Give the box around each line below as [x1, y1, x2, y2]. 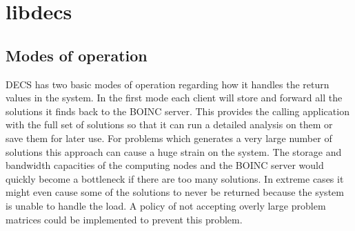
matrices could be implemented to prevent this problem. [6, 212, 243, 226]
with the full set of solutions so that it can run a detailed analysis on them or [6, 117, 333, 132]
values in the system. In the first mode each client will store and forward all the [6, 90, 343, 105]
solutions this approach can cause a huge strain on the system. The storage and [6, 144, 342, 159]
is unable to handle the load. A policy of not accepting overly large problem [6, 198, 326, 212]
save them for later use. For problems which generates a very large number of [6, 130, 332, 145]
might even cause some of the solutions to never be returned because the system [6, 185, 344, 199]
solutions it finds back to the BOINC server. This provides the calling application [6, 103, 349, 118]
